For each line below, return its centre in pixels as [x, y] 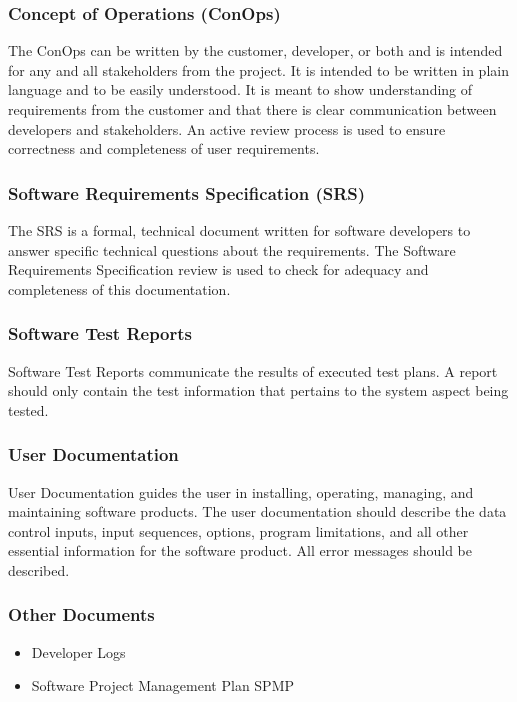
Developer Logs [78, 651]
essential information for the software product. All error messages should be [240, 550]
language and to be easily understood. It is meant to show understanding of [240, 89]
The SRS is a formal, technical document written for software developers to [239, 230]
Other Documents [81, 614]
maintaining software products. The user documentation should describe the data [257, 511]
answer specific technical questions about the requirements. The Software [232, 249]
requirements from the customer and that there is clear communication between [252, 109]
